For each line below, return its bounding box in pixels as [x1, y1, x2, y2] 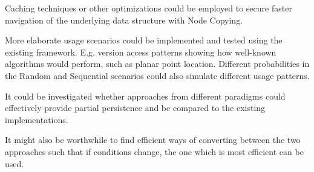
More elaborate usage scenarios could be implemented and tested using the [5, 34, 283, 46]
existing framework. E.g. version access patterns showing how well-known [5, 45, 276, 58]
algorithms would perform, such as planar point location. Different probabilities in [5, 57, 310, 70]
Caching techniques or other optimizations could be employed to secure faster [5, 2, 292, 14]
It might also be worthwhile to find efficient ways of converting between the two [5, 133, 301, 146]
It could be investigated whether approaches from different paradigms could [5, 89, 286, 102]
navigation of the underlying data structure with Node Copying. [5, 13, 243, 26]
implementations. [5, 113, 68, 126]
